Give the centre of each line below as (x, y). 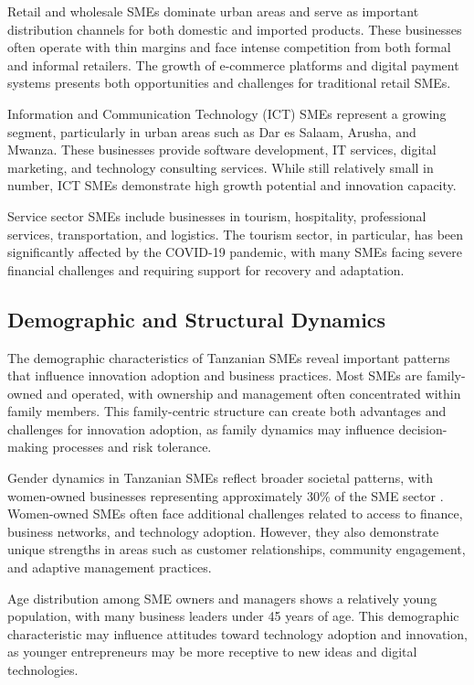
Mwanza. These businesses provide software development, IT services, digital (222, 150)
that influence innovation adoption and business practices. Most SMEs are (215, 375)
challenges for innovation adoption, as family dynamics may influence (201, 428)
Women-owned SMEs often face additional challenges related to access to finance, (235, 514)
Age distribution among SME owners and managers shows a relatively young (222, 598)
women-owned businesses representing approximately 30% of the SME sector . (226, 495)
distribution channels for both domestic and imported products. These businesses (235, 29)
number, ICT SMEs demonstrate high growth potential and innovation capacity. (232, 185)
